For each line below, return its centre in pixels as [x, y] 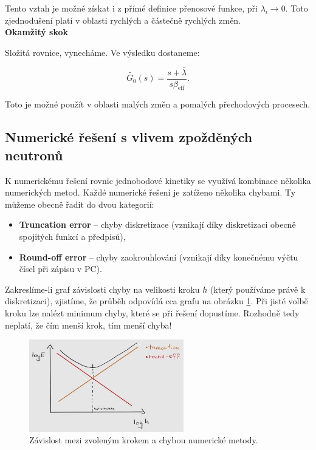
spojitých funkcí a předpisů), [72, 237]
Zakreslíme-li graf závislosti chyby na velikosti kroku [102, 289]
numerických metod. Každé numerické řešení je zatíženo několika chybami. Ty [150, 192]
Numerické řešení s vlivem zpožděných [129, 137]
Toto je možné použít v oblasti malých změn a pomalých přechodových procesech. [158, 104]
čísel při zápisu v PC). [60, 269]
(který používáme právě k [258, 289]
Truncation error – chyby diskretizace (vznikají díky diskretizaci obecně [157, 224]
